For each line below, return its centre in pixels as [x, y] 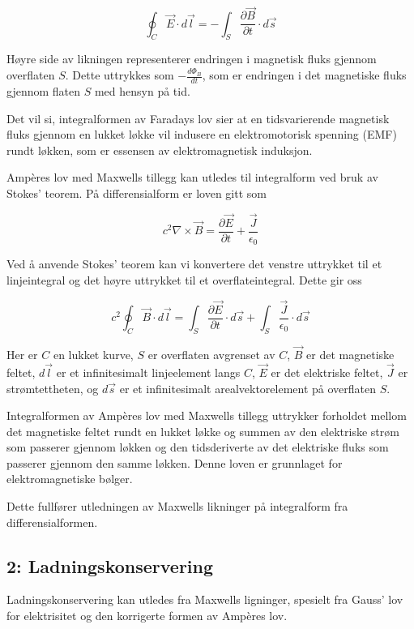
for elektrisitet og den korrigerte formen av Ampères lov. [147, 616]
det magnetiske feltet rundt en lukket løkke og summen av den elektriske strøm [203, 431]
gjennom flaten [44, 90]
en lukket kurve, [93, 355]
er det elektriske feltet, [327, 372]
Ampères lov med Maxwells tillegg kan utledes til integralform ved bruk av [192, 177]
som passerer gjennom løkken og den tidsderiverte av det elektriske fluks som [198, 447]
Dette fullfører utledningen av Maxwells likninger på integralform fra [177, 506]
